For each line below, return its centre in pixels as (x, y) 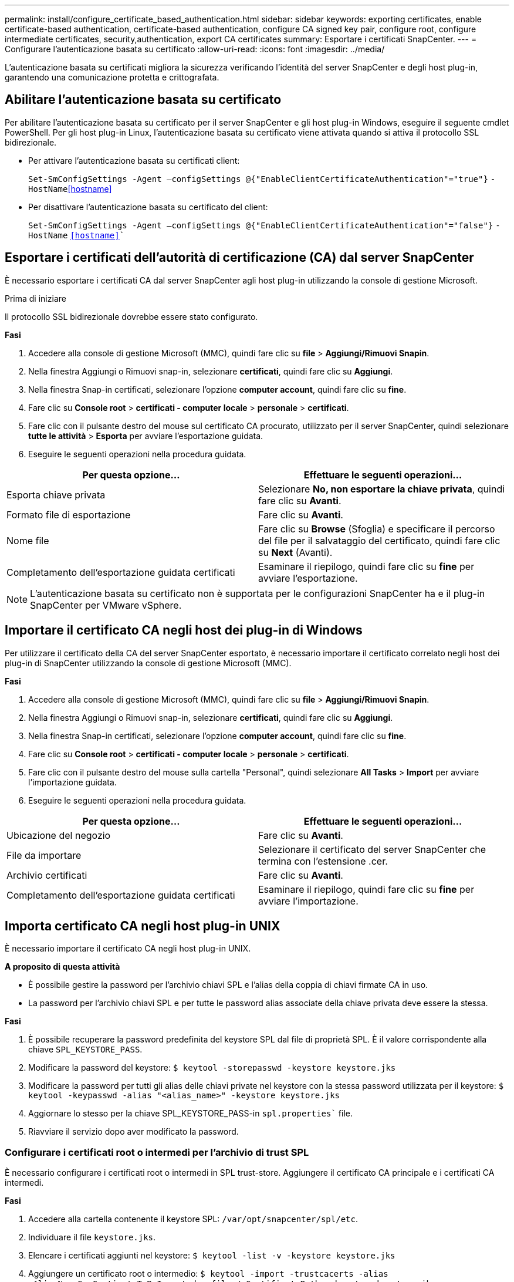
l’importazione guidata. (72, 782)
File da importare (44, 855)
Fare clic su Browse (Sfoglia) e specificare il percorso (377, 529)
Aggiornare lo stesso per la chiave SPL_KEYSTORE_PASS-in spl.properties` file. (191, 1114)
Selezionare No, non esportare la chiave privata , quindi (382, 489)
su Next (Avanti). (295, 552)
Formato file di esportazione (69, 515)
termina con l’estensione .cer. (323, 861)
